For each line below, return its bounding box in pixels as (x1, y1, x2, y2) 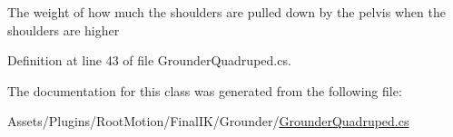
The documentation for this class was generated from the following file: (7, 81, 402, 100)
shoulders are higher (7, 20, 120, 39)
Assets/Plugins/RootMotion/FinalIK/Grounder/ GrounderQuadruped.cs (7, 112, 409, 131)
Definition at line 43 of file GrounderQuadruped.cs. (7, 51, 291, 70)
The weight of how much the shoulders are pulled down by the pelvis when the (7, 3, 446, 21)
